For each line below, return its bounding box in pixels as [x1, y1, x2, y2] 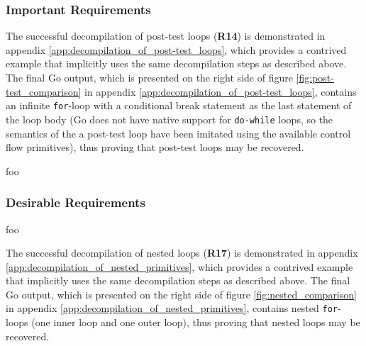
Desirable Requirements [6, 194, 145, 211]
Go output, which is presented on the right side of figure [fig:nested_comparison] [6, 286, 357, 301]
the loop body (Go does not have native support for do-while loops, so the [6, 111, 333, 126]
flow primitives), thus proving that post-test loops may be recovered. [6, 140, 304, 155]
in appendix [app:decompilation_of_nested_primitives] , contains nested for [6, 301, 338, 316]
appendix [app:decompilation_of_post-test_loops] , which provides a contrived [6, 42, 347, 57]
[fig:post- [296, 70, 334, 84]
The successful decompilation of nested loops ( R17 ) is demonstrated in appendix [6, 245, 358, 260]
